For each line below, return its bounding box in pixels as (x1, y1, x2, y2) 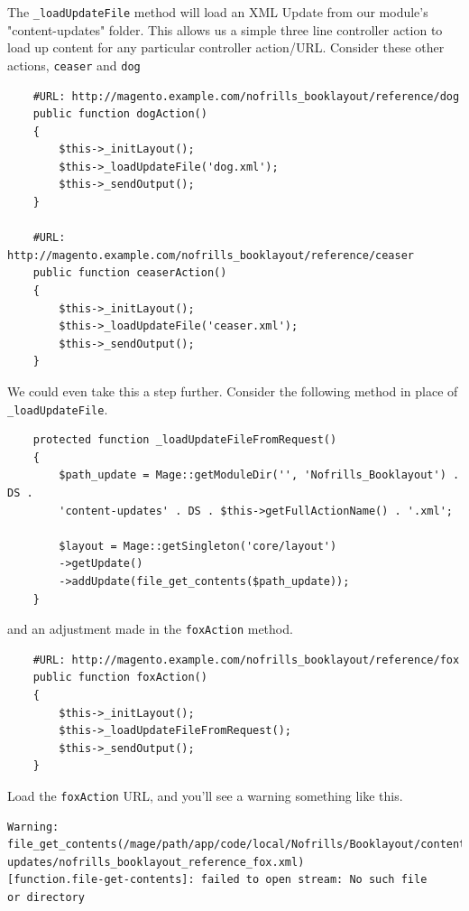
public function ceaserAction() (32, 266, 227, 280)
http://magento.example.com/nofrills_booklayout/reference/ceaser (7, 248, 415, 262)
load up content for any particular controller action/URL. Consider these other (7, 38, 445, 57)
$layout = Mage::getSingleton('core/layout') (59, 539, 337, 553)
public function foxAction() (32, 671, 207, 684)
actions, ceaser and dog (7, 55, 141, 74)
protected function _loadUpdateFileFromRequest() (32, 433, 337, 447)
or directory (7, 891, 85, 905)
